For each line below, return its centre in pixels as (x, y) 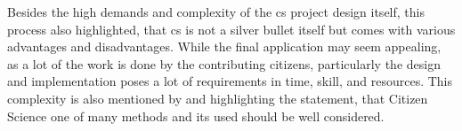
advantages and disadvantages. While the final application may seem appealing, (224, 46)
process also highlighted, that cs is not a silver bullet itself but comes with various (231, 29)
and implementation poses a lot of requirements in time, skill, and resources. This (230, 81)
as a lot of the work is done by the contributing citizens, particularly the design (224, 63)
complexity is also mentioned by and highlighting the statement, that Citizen (218, 98)
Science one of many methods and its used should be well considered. (196, 116)
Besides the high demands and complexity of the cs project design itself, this (216, 12)
